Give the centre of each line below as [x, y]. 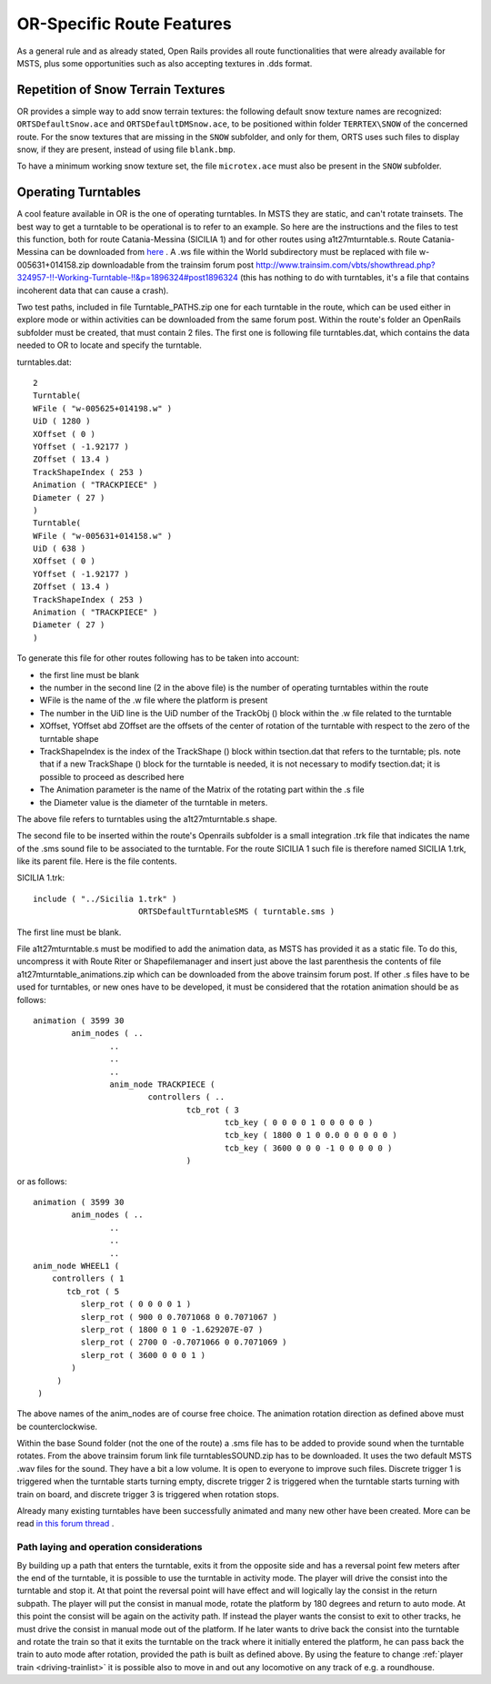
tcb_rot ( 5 [93, 1291]
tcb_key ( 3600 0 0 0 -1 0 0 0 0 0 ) [308, 1148]
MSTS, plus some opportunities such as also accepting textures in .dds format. [165, 63]
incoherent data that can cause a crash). [93, 290]
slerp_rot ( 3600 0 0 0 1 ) [143, 1355]
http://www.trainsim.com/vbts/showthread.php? [346, 265]
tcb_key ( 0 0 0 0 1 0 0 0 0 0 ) [299, 1123]
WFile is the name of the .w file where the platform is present [154, 700]
